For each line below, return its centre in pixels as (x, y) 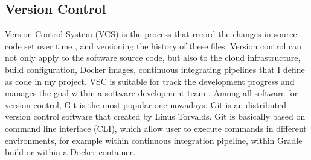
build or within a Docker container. (70, 152)
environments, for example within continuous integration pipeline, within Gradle (154, 140)
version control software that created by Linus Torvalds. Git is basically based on (155, 116)
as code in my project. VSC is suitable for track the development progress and (150, 81)
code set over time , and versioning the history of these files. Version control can (153, 45)
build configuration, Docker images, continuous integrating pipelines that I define (155, 69)
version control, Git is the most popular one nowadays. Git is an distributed (146, 104)
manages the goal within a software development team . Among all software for (152, 93)
